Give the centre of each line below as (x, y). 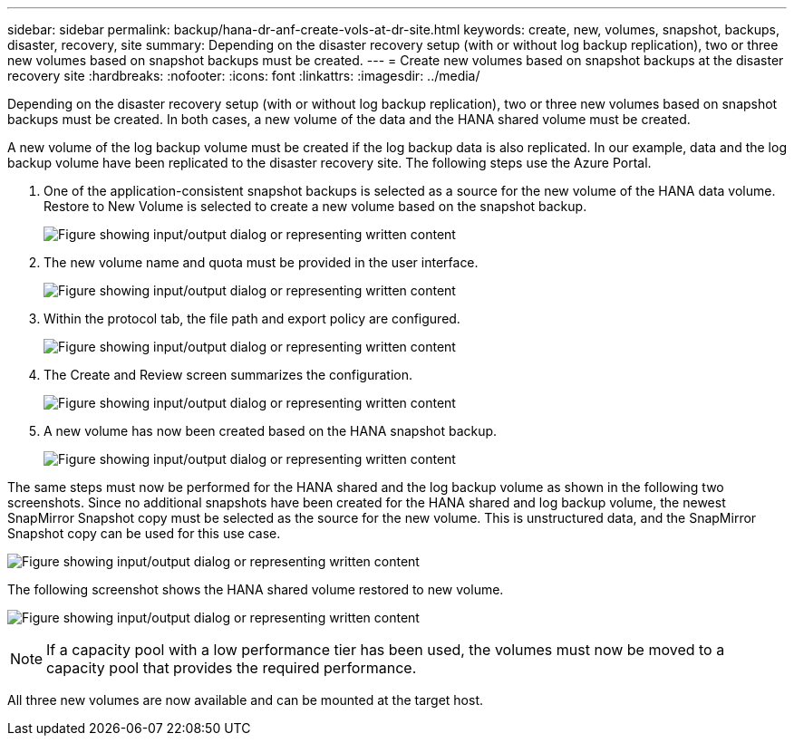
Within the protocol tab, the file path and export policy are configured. (252, 318)
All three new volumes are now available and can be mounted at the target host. (246, 700)
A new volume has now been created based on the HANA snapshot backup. (271, 431)
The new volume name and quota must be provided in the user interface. (261, 262)
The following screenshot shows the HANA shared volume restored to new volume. (256, 589)
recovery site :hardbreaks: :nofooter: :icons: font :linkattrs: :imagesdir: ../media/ (244, 76)
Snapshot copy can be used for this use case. (144, 533)
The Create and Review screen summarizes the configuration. (228, 375)
